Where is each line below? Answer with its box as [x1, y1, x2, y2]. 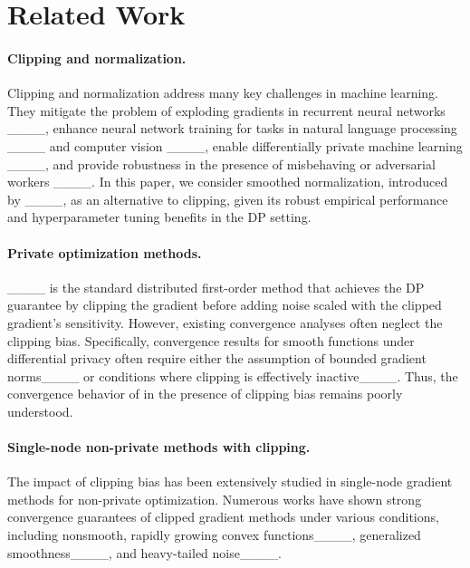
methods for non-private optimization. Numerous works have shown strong [7, 489, 422, 508]
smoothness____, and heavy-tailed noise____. [7, 543, 282, 562]
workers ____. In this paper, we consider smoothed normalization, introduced [7, 172, 448, 191]
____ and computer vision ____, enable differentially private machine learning [7, 136, 463, 155]
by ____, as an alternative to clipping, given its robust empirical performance [7, 189, 448, 208]
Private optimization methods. [7, 243, 202, 262]
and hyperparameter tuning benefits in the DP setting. [7, 207, 312, 226]
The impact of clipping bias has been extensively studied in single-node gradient [7, 472, 453, 491]
